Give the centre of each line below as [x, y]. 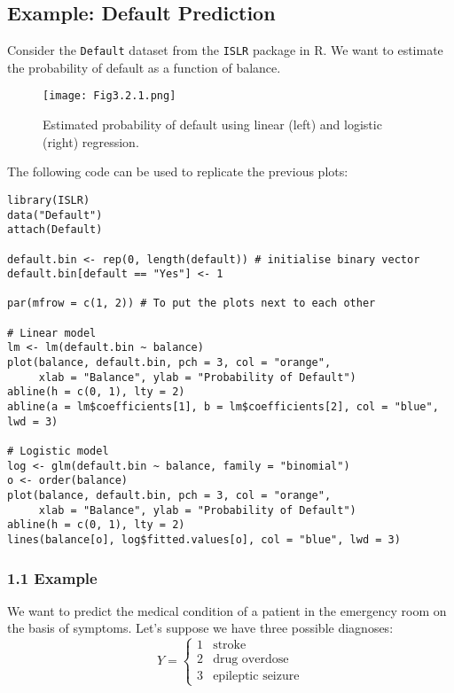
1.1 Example [52, 577]
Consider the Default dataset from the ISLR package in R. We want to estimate [225, 50]
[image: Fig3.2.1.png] [110, 96]
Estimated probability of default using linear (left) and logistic [212, 125]
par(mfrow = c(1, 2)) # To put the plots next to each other [192, 304]
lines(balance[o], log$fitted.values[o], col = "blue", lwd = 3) [204, 539]
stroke [230, 646]
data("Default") [55, 215]
